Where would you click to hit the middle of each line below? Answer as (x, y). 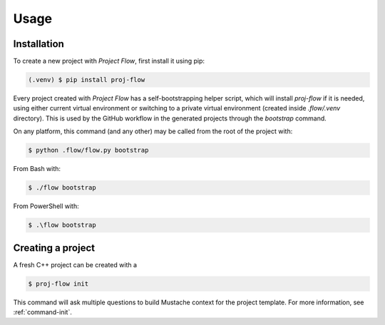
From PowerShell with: (46, 206)
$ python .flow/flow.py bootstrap (88, 150)
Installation (38, 44)
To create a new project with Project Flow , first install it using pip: (109, 61)
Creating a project (54, 248)
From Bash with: (37, 169)
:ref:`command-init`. (43, 312)
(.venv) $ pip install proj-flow (87, 80)
